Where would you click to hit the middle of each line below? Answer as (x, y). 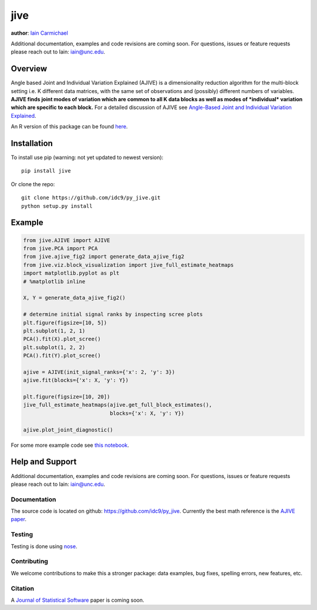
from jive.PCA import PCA (60, 248)
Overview (29, 69)
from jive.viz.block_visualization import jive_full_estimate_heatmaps (129, 265)
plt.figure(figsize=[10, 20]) (67, 397)
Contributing (29, 561)
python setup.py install (57, 206)
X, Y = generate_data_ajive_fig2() (74, 298)
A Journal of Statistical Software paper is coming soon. (77, 600)
